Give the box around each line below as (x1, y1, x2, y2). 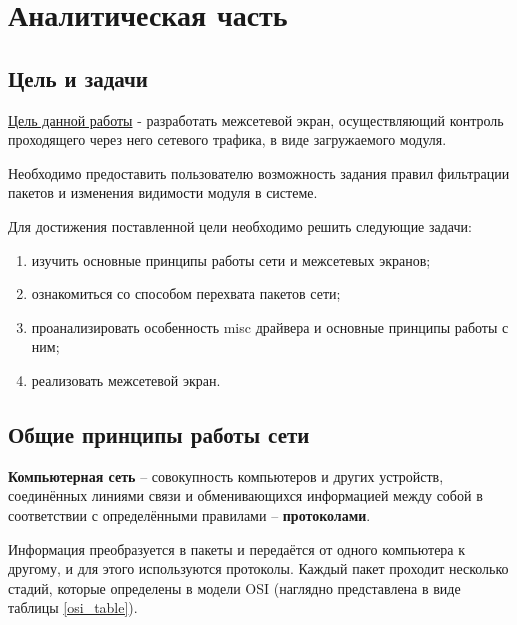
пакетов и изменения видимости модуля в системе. (8, 182, 318, 203)
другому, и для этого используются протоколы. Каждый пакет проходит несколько (8, 558, 509, 579)
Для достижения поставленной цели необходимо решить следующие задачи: (8, 215, 472, 236)
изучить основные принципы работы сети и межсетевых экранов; (31, 249, 431, 270)
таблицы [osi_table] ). (8, 597, 138, 618)
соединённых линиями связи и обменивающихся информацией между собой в (8, 485, 483, 506)
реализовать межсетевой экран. (31, 369, 221, 390)
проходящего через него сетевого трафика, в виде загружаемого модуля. (8, 129, 447, 150)
